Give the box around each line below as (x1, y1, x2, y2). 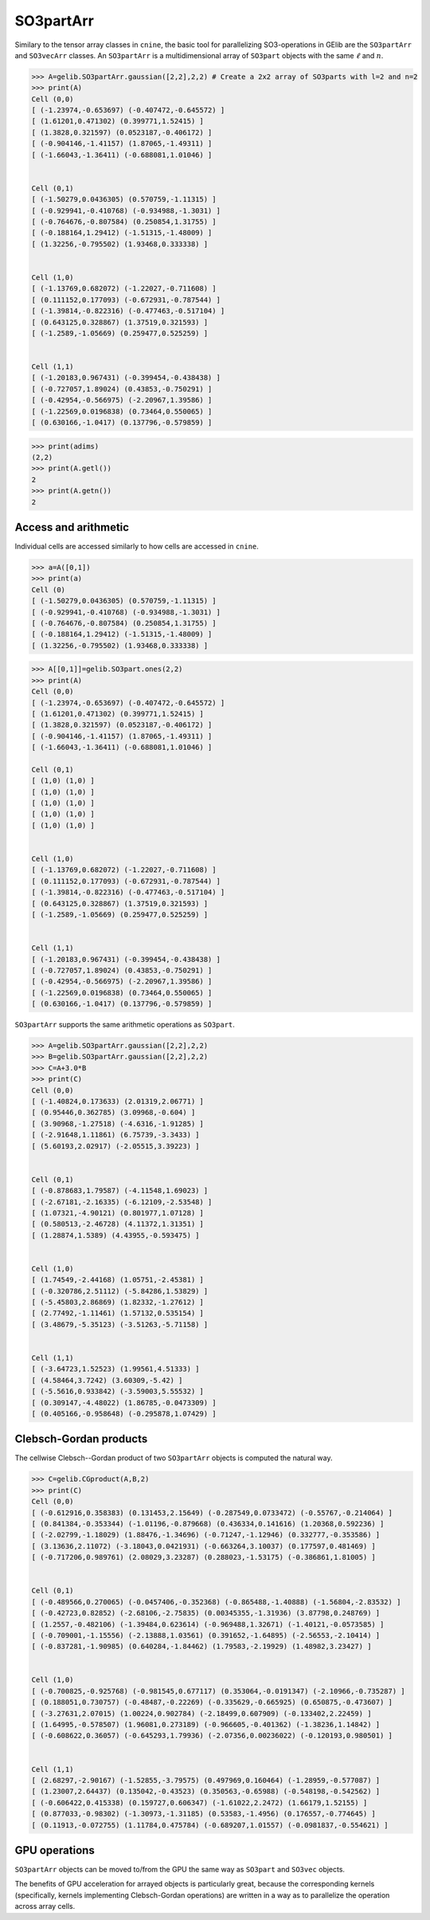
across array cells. (14, 1902, 76, 1911)
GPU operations (14, 1843, 95, 1857)
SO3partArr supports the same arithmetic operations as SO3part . (14, 1020, 235, 1030)
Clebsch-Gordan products (14, 1432, 148, 1446)
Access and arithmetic (14, 520, 130, 534)
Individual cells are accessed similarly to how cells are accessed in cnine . (14, 542, 259, 552)
